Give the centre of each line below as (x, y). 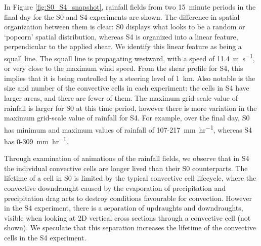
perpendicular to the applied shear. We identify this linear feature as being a (123, 46)
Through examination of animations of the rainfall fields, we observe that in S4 (127, 158)
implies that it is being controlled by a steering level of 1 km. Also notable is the (130, 78)
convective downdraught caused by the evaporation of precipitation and (115, 188)
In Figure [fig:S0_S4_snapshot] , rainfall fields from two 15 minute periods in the (130, 7)
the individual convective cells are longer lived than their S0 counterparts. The (126, 168)
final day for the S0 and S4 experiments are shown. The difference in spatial (122, 16)
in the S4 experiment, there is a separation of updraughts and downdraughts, (124, 208)
